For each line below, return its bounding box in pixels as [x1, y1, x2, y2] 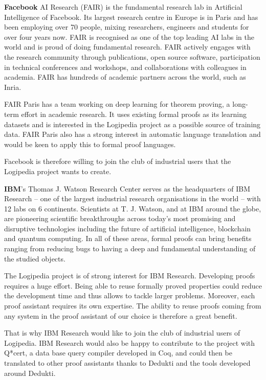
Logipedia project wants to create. [4, 165, 112, 176]
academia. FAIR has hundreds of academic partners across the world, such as [4, 72, 246, 82]
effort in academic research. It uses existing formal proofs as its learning [21, 108, 247, 119]
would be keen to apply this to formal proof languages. [4, 138, 176, 149]
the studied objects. [4, 253, 65, 264]
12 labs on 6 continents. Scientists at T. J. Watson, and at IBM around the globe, [4, 203, 261, 213]
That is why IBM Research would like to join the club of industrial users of [4, 327, 240, 338]
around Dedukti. [4, 367, 56, 378]
